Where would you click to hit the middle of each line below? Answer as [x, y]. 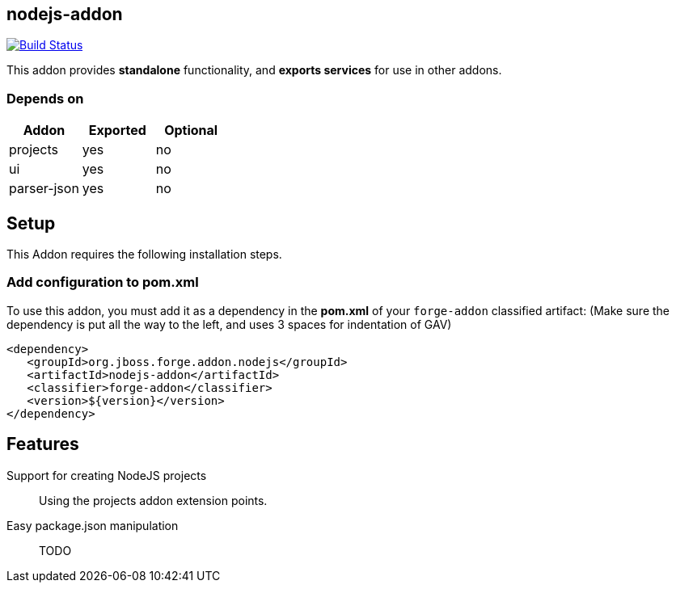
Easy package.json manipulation [93, 525]
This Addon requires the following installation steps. [144, 255]
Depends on [45, 98]
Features [43, 444]
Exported [117, 130]
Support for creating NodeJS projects [107, 475]
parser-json [44, 189]
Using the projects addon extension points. [153, 500]
